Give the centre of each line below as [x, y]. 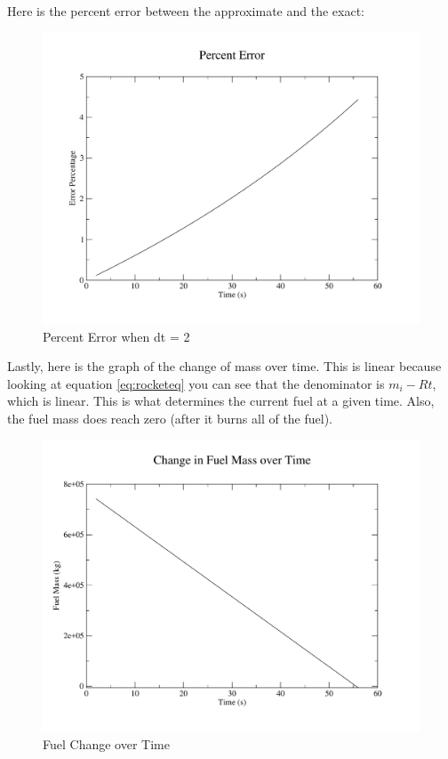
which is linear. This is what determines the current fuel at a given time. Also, [221, 401]
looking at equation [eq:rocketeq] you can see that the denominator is [196, 383]
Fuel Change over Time [106, 743]
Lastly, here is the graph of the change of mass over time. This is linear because [224, 366]
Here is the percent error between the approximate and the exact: [186, 11]
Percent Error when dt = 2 [116, 336]
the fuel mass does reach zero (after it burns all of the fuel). [170, 419]
